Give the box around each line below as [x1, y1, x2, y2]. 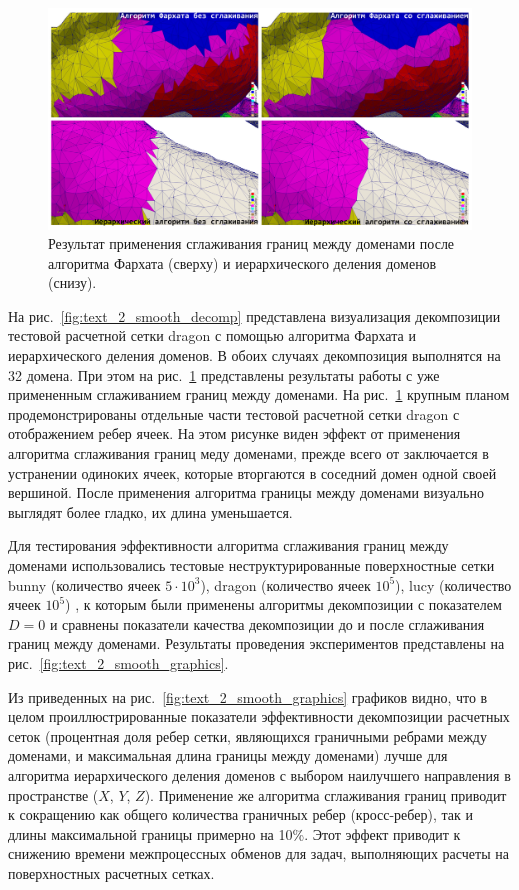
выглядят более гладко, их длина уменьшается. [8, 501, 293, 522]
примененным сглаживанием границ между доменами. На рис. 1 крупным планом [8, 384, 510, 405]
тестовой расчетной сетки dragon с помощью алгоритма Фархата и [8, 325, 416, 346]
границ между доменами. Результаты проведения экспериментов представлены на [8, 633, 505, 654]
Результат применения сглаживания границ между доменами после [48, 233, 455, 254]
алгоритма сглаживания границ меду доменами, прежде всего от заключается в [8, 443, 489, 464]
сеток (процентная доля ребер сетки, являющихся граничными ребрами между [8, 725, 487, 746]
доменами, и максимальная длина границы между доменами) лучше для [8, 745, 448, 766]
